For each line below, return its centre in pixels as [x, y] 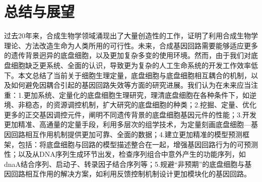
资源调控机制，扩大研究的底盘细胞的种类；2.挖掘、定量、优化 [155, 105]
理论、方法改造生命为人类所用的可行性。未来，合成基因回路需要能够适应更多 [131, 45]
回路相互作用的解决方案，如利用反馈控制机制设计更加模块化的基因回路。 [131, 174]
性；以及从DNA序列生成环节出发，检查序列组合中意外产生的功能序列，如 [125, 154]
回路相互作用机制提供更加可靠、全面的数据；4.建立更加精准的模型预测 [126, 134]
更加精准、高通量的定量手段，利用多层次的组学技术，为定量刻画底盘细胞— [127, 124]
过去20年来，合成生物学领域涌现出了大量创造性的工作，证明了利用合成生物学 [131, 36]
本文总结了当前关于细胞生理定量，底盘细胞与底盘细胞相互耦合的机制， [134, 75]
